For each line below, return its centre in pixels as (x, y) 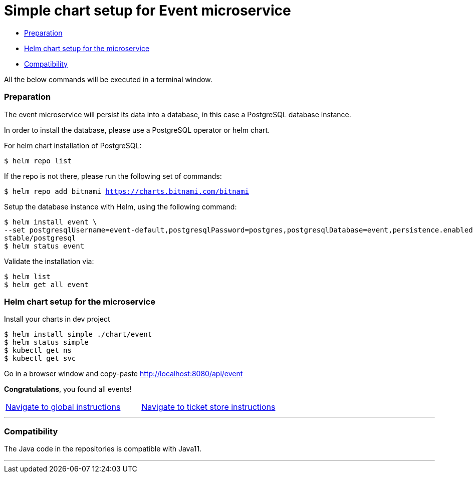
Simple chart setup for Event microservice (148, 11)
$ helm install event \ (51, 222)
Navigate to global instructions (63, 407)
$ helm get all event (46, 284)
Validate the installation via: (49, 261)
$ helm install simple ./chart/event (78, 334)
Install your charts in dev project (57, 319)
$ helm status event (44, 246)
